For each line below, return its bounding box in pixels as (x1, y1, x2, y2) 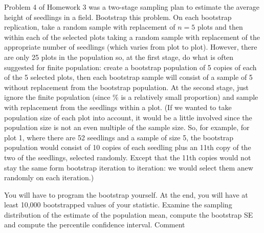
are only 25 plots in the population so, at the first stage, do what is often (4, 51, 234, 62)
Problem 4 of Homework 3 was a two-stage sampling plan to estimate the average (4, 2, 260, 12)
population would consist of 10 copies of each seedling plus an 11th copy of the (4, 142, 251, 153)
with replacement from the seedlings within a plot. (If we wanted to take (4, 101, 232, 112)
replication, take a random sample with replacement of (4, 22, 175, 32)
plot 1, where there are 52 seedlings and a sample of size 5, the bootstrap (4, 132, 234, 142)
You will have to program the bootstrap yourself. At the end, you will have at (4, 189, 248, 200)
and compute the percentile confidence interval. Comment (4, 219, 185, 230)
